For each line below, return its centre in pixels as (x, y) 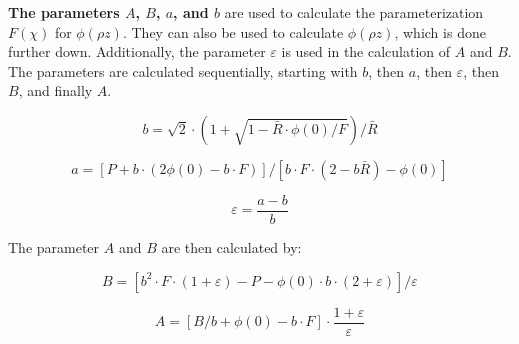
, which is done (440, 31)
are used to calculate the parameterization (354, 12)
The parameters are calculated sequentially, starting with (183, 70)
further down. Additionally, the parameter (137, 51)
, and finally (55, 90)
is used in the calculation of (366, 51)
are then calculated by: (231, 247)
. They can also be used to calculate (233, 31)
